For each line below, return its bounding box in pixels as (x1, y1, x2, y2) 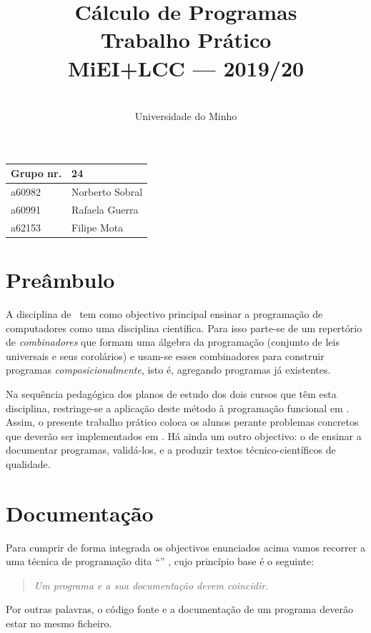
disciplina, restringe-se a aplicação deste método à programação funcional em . (6, 400, 350, 415)
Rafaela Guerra (71, 201, 139, 216)
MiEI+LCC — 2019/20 (67, 53, 305, 82)
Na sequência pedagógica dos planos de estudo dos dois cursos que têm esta (6, 386, 337, 401)
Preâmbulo (6, 265, 115, 294)
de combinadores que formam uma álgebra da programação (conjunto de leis (6, 334, 340, 349)
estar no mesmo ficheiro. (6, 615, 112, 630)
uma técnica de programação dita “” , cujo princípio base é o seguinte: (6, 554, 315, 569)
